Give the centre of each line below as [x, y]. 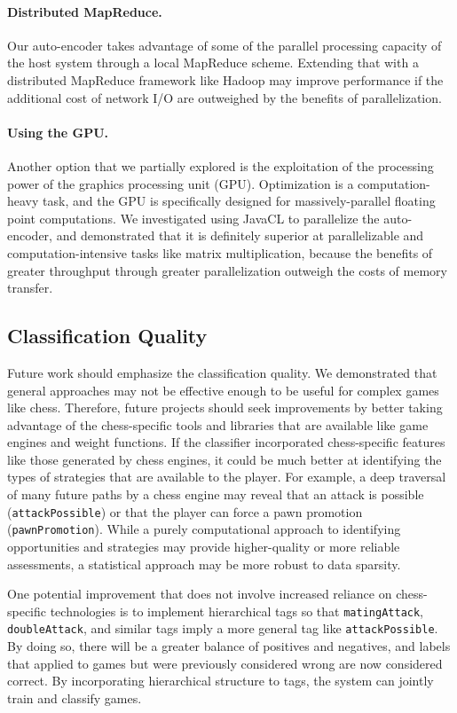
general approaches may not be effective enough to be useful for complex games [223, 390]
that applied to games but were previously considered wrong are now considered [225, 663]
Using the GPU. [58, 132]
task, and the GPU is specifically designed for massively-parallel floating [239, 201]
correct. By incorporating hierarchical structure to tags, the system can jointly [221, 681]
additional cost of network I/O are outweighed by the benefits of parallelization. [225, 97]
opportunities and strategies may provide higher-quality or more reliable [204, 546]
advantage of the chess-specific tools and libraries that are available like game [218, 424]
